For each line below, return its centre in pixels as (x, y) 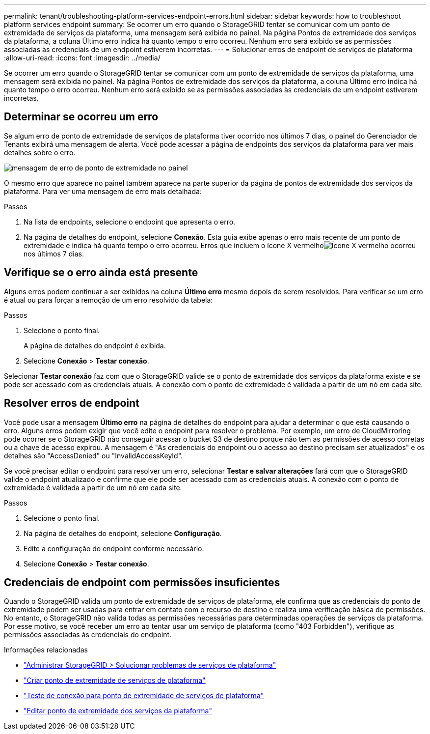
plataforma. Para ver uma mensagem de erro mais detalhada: (103, 191)
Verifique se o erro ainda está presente (101, 273)
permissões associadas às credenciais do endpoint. (88, 635)
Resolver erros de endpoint (72, 403)
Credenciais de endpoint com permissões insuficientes (142, 582)
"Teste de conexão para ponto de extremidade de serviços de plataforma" (144, 696)
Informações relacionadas (46, 650)
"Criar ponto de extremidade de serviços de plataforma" (115, 680)
